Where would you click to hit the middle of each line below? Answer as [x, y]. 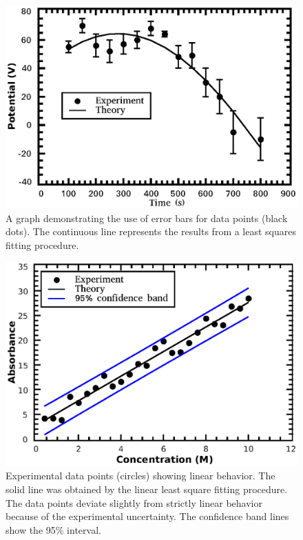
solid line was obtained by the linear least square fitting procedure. [147, 489]
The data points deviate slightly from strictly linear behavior [134, 502]
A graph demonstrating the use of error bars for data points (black [147, 218]
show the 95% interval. [53, 529]
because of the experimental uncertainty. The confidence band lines [147, 516]
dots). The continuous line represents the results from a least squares [151, 231]
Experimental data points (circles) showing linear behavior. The [140, 476]
